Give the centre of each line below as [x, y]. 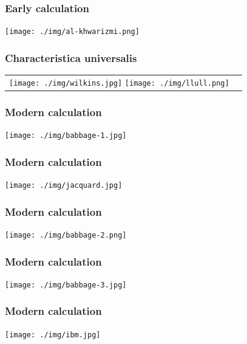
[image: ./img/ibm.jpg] [53, 335]
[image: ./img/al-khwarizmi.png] [72, 32]
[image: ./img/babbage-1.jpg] [66, 136]
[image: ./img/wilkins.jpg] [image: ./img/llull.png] [119, 83]
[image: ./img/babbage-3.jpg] [66, 285]
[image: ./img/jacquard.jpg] [64, 186]
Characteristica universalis [71, 57]
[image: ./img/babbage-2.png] [66, 235]
